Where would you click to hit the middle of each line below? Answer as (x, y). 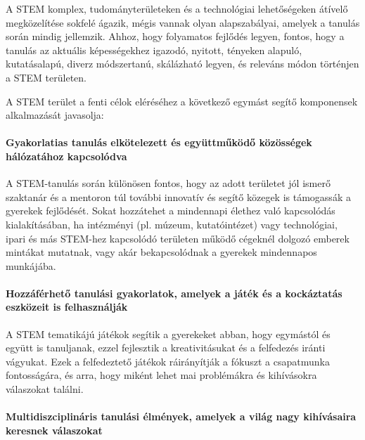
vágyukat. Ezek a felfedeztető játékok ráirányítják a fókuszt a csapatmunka (168, 361)
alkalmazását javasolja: (55, 115)
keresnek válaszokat (54, 430)
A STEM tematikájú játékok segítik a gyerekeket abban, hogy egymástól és (168, 334)
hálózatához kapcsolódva (66, 156)
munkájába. (31, 265)
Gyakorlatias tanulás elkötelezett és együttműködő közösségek (159, 142)
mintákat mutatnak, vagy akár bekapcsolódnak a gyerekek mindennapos (161, 252)
